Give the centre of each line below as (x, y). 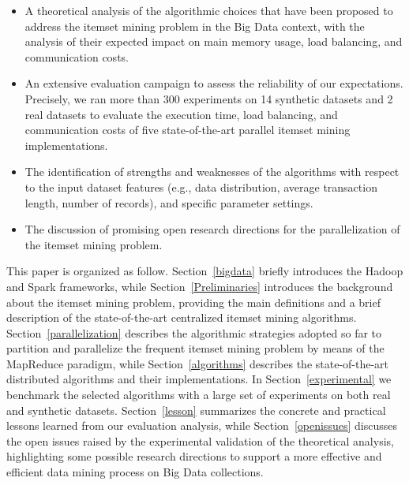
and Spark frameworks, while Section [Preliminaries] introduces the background (200, 286)
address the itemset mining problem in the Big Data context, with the (195, 26)
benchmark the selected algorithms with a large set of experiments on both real (199, 395)
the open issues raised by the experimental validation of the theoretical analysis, (200, 440)
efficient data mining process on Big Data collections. (135, 472)
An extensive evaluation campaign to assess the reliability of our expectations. (214, 83)
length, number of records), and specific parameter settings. (169, 202)
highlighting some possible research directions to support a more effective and (194, 456)
